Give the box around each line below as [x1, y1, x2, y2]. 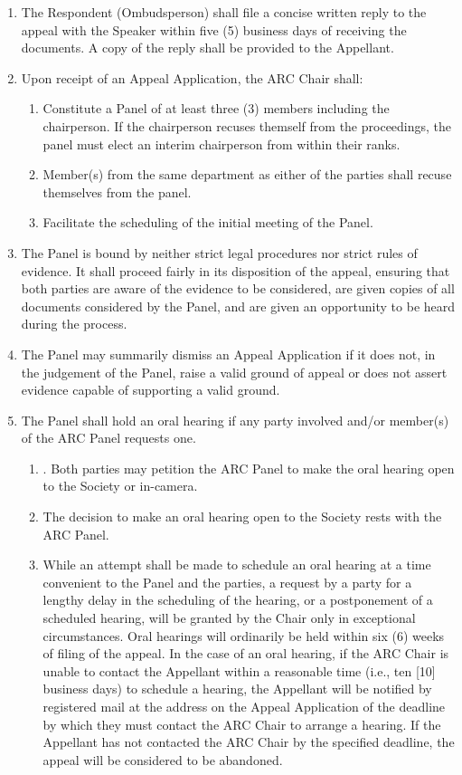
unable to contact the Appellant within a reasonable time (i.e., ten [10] [42, 661, 436, 680]
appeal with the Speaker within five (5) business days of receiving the [21, 20, 407, 39]
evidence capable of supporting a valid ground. [21, 380, 280, 399]
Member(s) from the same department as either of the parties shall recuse [42, 165, 452, 184]
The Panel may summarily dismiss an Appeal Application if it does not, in [21, 344, 436, 363]
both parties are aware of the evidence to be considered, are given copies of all [21, 279, 455, 298]
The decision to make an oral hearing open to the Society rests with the [42, 507, 442, 526]
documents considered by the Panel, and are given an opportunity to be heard [21, 296, 456, 315]
